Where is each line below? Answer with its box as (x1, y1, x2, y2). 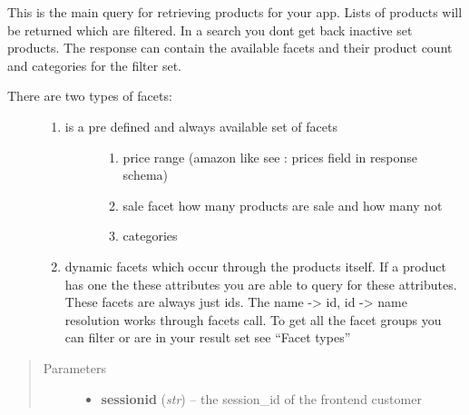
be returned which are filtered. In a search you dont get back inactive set (7, 20, 413, 39)
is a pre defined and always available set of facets (64, 116, 337, 135)
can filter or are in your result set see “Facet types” (64, 328, 351, 347)
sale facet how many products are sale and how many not (122, 195, 443, 214)
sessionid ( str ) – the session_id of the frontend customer (101, 389, 422, 408)
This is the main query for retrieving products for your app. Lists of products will (7, 3, 463, 21)
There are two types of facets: (7, 86, 172, 105)
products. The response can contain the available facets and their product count (7, 38, 453, 57)
